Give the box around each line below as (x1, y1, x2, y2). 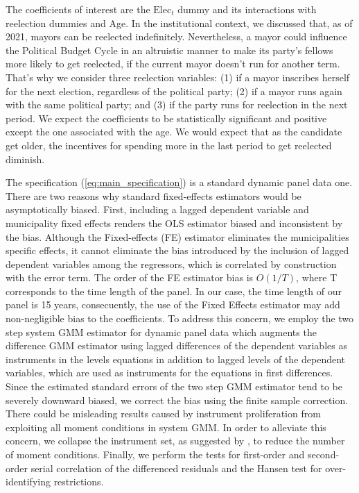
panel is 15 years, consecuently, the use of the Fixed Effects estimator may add (6, 297, 340, 312)
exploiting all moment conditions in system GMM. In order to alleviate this (6, 419, 326, 434)
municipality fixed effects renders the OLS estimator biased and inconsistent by (6, 215, 343, 230)
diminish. (6, 151, 45, 166)
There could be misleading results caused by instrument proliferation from (6, 406, 321, 421)
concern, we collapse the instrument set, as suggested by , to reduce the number (6, 433, 345, 448)
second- (307, 447, 340, 461)
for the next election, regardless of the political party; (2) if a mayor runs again (6, 83, 342, 98)
